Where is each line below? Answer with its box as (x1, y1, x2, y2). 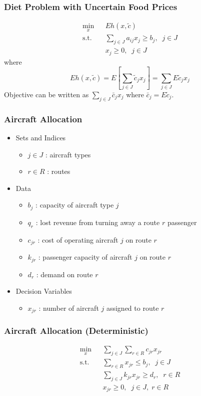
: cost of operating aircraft (37, 234, 118, 245)
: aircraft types (45, 149, 91, 159)
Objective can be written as (4, 89, 89, 100)
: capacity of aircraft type (35, 200, 114, 210)
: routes (47, 166, 70, 176)
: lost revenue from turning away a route (35, 217, 160, 227)
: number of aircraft (38, 302, 99, 313)
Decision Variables (15, 286, 72, 296)
